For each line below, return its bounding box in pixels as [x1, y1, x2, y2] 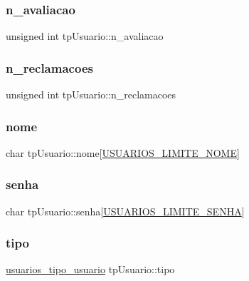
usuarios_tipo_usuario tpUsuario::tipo [6, 262, 175, 277]
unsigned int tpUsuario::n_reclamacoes [6, 87, 176, 102]
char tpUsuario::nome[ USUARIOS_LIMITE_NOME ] [6, 145, 240, 160]
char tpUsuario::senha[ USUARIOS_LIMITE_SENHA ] [6, 203, 245, 218]
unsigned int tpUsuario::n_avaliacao [6, 29, 164, 44]
